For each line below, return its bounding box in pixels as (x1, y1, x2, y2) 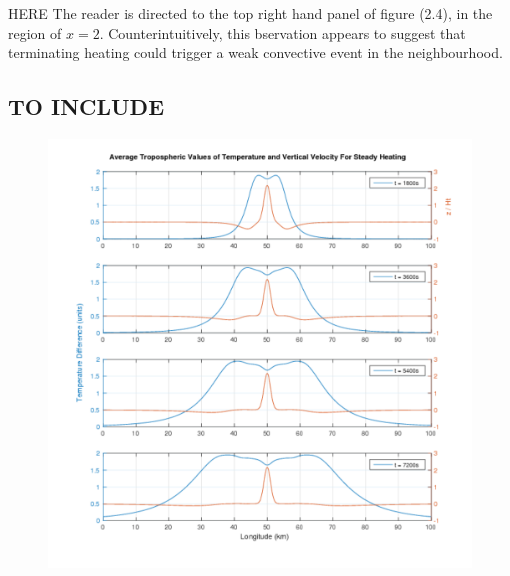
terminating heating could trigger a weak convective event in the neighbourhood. (8, 42, 503, 63)
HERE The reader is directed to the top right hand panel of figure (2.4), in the (8, 3, 493, 23)
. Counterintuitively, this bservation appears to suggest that (99, 22, 466, 43)
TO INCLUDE (8, 91, 165, 122)
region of (8, 22, 62, 43)
